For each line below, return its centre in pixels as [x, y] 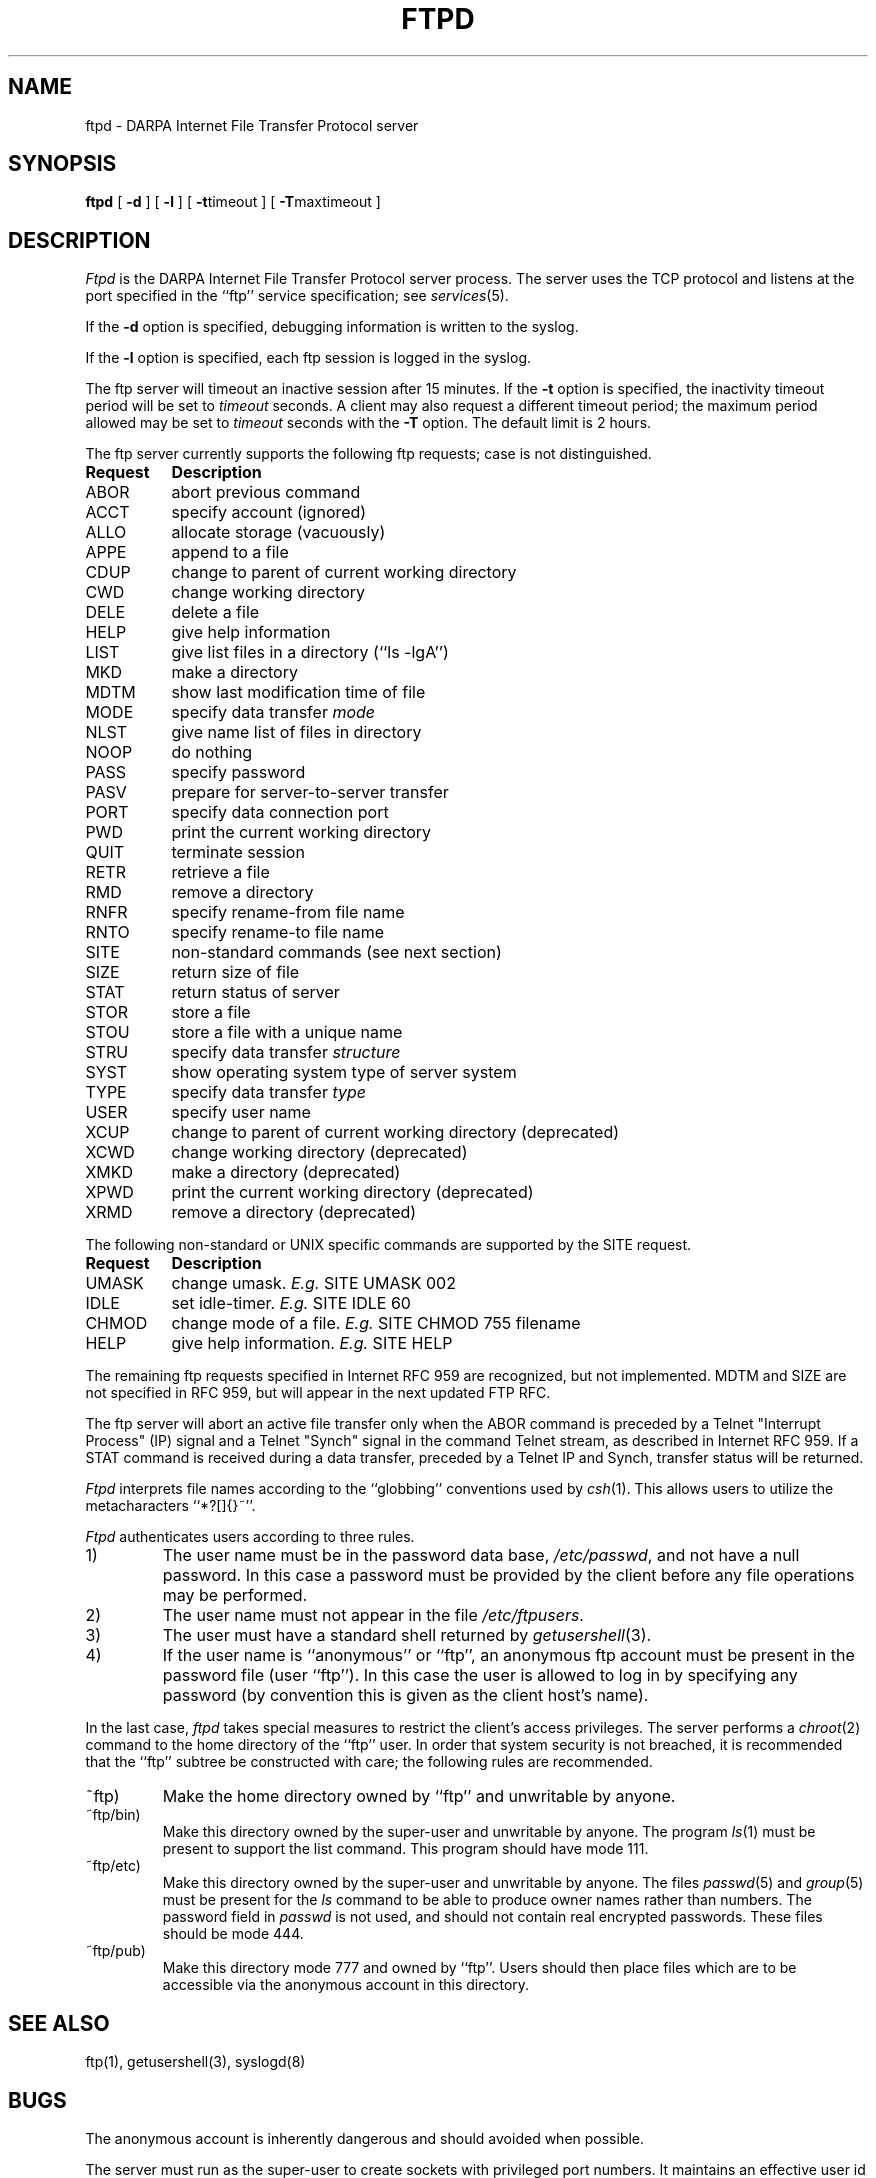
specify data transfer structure [286, 1052]
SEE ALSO [59, 2023]
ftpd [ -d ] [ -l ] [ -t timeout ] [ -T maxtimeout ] [233, 202]
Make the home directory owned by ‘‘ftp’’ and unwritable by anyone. [419, 1796]
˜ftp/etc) [113, 1866]
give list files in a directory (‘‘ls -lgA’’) [310, 652]
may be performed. [235, 1595]
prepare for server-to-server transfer [310, 792]
